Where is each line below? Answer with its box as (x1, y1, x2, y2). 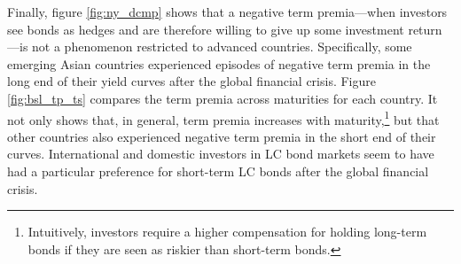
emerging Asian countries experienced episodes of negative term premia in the (7, 54, 431, 73)
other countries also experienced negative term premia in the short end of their (7, 127, 436, 145)
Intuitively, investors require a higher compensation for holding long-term (27, 222, 427, 241)
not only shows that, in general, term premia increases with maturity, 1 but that (7, 107, 440, 128)
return (408, 19, 442, 38)
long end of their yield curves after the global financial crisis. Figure (7, 72, 376, 90)
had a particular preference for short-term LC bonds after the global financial (7, 162, 429, 180)
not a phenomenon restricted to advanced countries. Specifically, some (32, 37, 412, 56)
